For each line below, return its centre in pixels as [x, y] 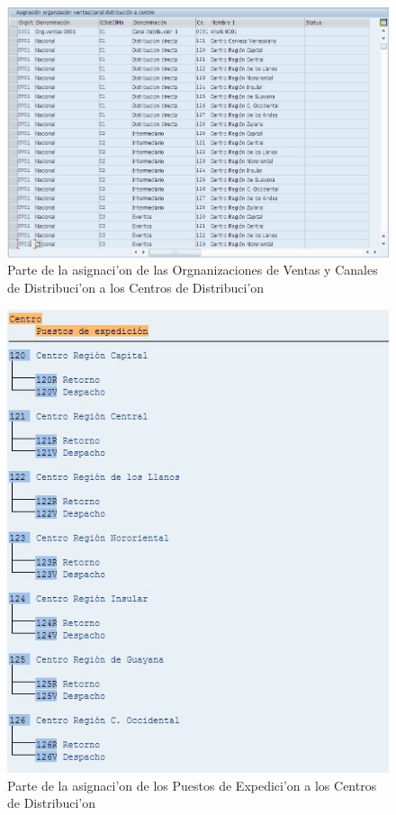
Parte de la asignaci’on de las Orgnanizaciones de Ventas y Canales [193, 270]
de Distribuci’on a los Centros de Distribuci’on [136, 287]
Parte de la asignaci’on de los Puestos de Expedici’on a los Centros [192, 785]
